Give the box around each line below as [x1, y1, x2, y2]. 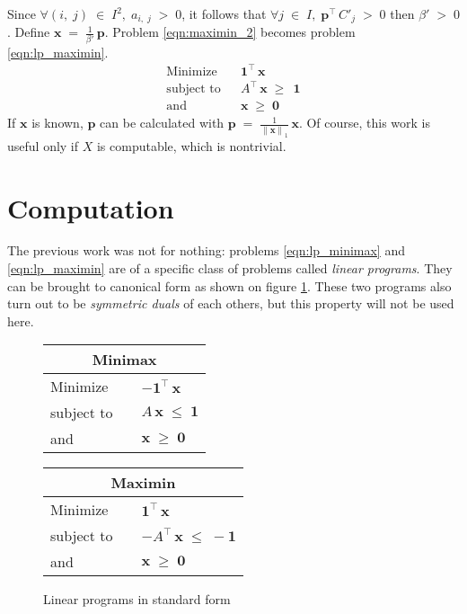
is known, [31, 113, 84, 132]
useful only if [7, 136, 79, 155]
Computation [7, 189, 174, 226]
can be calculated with [100, 113, 225, 132]
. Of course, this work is [298, 113, 431, 132]
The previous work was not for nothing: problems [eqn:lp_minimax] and [7, 241, 405, 260]
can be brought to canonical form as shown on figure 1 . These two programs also [7, 276, 452, 295]
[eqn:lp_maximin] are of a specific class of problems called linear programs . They [7, 259, 453, 278]
